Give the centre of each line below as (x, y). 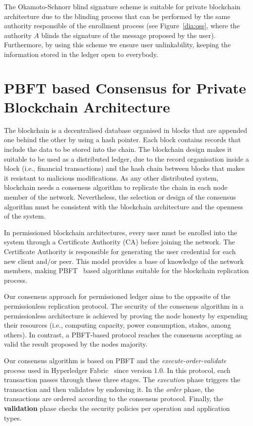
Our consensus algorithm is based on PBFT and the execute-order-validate (115, 360)
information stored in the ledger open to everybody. (81, 54)
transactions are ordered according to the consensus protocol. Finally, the (114, 398)
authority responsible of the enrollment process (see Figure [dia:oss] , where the (122, 26)
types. (13, 417)
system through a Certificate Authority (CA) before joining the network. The (120, 242)
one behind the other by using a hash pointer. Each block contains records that (123, 139)
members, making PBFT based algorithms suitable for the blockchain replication (126, 270)
